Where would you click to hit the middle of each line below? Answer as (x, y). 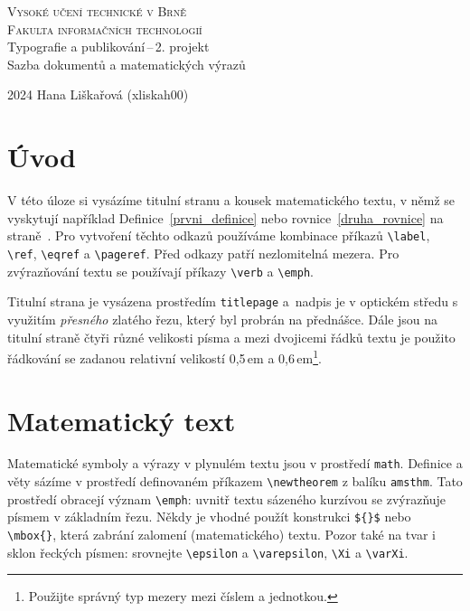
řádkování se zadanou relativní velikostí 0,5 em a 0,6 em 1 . (164, 357)
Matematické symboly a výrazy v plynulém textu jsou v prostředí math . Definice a (235, 463)
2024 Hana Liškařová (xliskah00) (98, 94)
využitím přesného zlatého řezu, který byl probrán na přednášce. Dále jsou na (223, 319)
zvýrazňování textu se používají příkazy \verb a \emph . (160, 271)
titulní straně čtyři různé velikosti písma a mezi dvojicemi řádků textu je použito (231, 337)
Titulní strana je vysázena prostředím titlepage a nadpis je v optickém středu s (233, 301)
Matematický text (122, 420)
